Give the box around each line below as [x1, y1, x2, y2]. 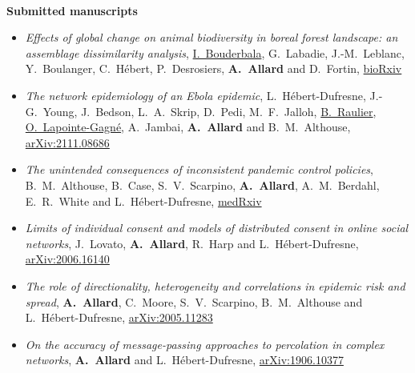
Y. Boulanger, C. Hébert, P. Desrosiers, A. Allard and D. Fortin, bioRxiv [25, 60, 402, 77]
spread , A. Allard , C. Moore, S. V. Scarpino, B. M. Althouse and [25, 293, 363, 310]
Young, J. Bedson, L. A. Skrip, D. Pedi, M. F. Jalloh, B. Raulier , [42, 102, 377, 119]
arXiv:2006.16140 [25, 251, 110, 267]
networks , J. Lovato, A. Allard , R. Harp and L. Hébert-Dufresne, [25, 235, 359, 251]
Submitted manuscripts [6, 2, 138, 18]
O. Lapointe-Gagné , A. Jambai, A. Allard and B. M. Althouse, [25, 118, 351, 135]
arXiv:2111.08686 [25, 134, 110, 150]
